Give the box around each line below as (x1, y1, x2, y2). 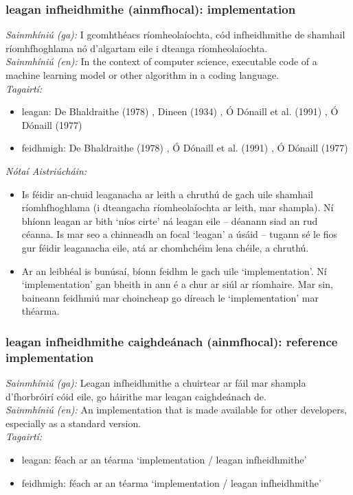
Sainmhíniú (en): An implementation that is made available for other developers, (5, 402, 348, 417)
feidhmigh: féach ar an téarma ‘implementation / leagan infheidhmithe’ (21, 475, 321, 490)
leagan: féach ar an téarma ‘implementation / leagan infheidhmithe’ (21, 452, 307, 467)
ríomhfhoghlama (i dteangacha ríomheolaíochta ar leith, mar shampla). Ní (21, 200, 334, 215)
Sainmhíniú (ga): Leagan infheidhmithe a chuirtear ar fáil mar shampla (5, 376, 306, 390)
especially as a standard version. (5, 415, 141, 430)
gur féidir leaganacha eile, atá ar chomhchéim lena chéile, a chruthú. (21, 240, 309, 254)
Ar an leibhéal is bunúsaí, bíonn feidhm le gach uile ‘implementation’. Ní (21, 263, 327, 278)
